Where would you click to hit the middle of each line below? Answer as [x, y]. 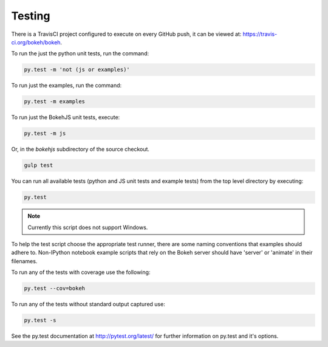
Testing [31, 16]
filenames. [24, 261]
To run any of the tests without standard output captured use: [88, 304]
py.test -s [40, 320]
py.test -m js [45, 133]
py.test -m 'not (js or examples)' [77, 70]
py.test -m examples [54, 101]
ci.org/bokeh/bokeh [36, 42]
